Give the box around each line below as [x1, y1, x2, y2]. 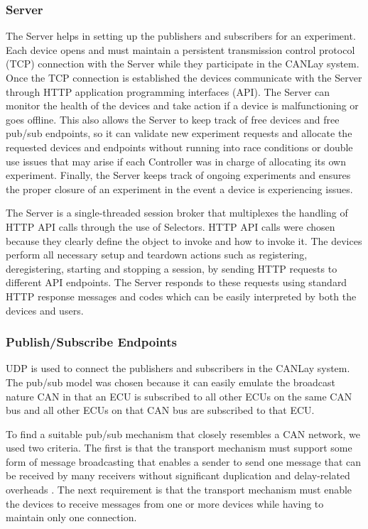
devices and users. [6, 302, 84, 317]
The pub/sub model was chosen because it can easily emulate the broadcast [6, 374, 336, 389]
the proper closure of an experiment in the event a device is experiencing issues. [6, 181, 353, 196]
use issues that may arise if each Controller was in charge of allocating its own [6, 153, 346, 168]
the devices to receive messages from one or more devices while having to [6, 496, 324, 511]
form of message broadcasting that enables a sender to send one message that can [6, 454, 361, 469]
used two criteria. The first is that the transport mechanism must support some [6, 440, 352, 455]
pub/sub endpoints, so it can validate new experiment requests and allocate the [6, 126, 352, 141]
